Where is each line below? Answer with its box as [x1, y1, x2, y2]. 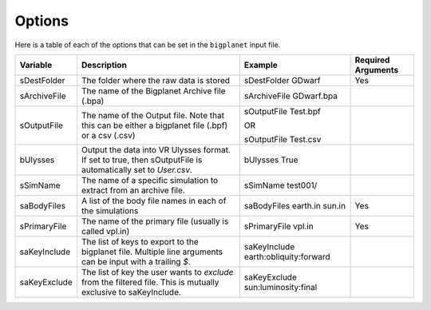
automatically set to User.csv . [81, 164, 193, 175]
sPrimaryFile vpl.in [243, 221, 314, 232]
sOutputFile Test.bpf [243, 105, 321, 117]
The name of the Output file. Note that [81, 109, 225, 121]
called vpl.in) [81, 225, 130, 236]
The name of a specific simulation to [81, 174, 219, 185]
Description [81, 59, 127, 70]
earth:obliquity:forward [243, 251, 330, 262]
